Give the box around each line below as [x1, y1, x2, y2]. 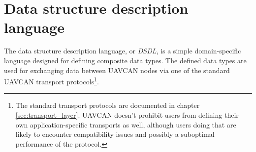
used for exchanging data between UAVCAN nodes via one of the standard [4, 65, 230, 75]
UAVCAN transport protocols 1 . [4, 75, 99, 86]
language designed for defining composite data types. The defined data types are [4, 55, 247, 65]
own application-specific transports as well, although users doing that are [15, 119, 236, 129]
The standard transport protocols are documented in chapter [15, 100, 200, 110]
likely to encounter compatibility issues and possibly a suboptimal [15, 129, 215, 139]
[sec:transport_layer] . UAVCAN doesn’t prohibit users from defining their [15, 109, 239, 120]
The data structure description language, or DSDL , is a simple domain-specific [4, 46, 241, 56]
